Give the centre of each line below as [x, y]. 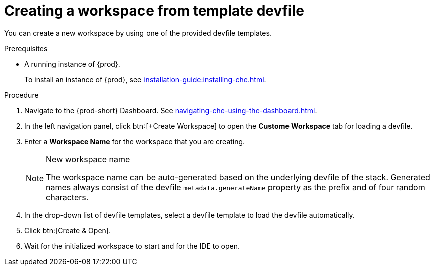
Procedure [21, 95]
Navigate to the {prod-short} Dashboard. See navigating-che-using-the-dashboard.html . [171, 110]
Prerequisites [26, 48]
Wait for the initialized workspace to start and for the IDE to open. [132, 246]
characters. [67, 197]
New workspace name [88, 159]
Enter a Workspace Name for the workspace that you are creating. [135, 141]
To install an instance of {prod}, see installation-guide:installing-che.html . [145, 79]
